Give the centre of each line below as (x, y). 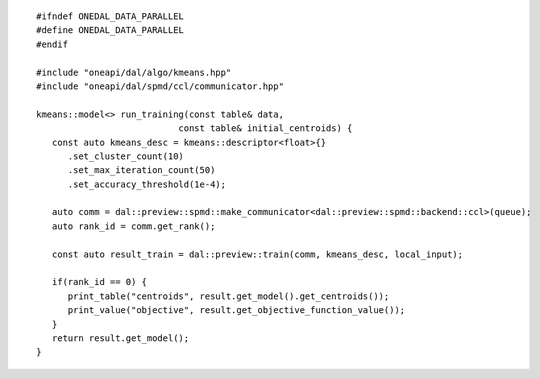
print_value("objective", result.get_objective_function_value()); (236, 310)
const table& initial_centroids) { (265, 128)
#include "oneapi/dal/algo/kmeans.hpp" (134, 72)
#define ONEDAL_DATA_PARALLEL (110, 30)
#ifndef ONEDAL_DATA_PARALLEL (110, 16)
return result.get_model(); (120, 338)
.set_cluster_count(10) (126, 156)
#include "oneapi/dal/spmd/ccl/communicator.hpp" (160, 86)
